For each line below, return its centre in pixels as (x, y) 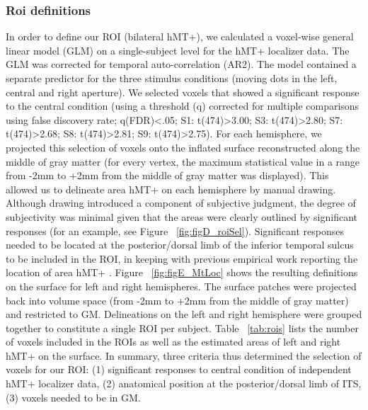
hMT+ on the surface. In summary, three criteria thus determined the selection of (184, 355)
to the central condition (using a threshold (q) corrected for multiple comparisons (183, 106)
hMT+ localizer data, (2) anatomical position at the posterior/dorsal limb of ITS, (184, 383)
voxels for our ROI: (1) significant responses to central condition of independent (179, 369)
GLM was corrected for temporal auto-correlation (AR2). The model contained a (181, 64)
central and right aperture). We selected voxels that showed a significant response (183, 92)
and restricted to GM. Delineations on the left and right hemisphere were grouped (184, 314)
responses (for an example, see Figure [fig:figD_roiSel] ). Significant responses (175, 230)
